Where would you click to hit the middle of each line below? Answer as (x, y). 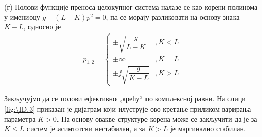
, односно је (42, 27)
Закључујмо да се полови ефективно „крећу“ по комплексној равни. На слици (125, 99)
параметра (20, 118)
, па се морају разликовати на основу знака (173, 16)
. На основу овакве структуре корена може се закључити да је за (157, 118)
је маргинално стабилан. (208, 129)
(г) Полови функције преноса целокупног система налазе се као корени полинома (131, 7)
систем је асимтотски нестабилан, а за (86, 129)
